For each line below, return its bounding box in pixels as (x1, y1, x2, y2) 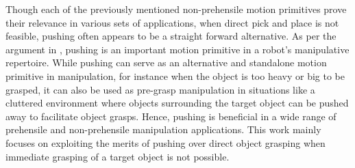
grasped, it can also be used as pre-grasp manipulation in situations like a (5, 82, 315, 96)
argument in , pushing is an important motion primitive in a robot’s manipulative (5, 42, 350, 56)
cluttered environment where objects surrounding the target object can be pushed (5, 96, 349, 110)
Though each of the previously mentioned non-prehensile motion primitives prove (5, 2, 347, 16)
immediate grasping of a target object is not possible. (5, 149, 230, 163)
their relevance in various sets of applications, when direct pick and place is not (5, 15, 339, 29)
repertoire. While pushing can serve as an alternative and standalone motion (5, 55, 327, 70)
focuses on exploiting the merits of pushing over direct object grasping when (5, 135, 326, 150)
